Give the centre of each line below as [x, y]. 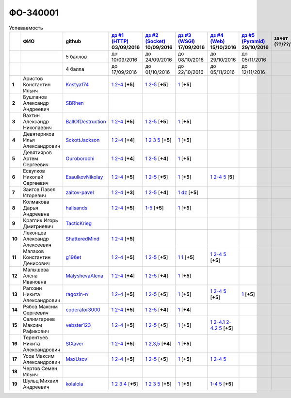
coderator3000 [83, 309]
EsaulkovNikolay [84, 177]
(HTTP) [120, 41]
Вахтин [31, 115]
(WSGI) [186, 41]
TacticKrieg [79, 223]
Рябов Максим [40, 306]
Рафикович [36, 331]
